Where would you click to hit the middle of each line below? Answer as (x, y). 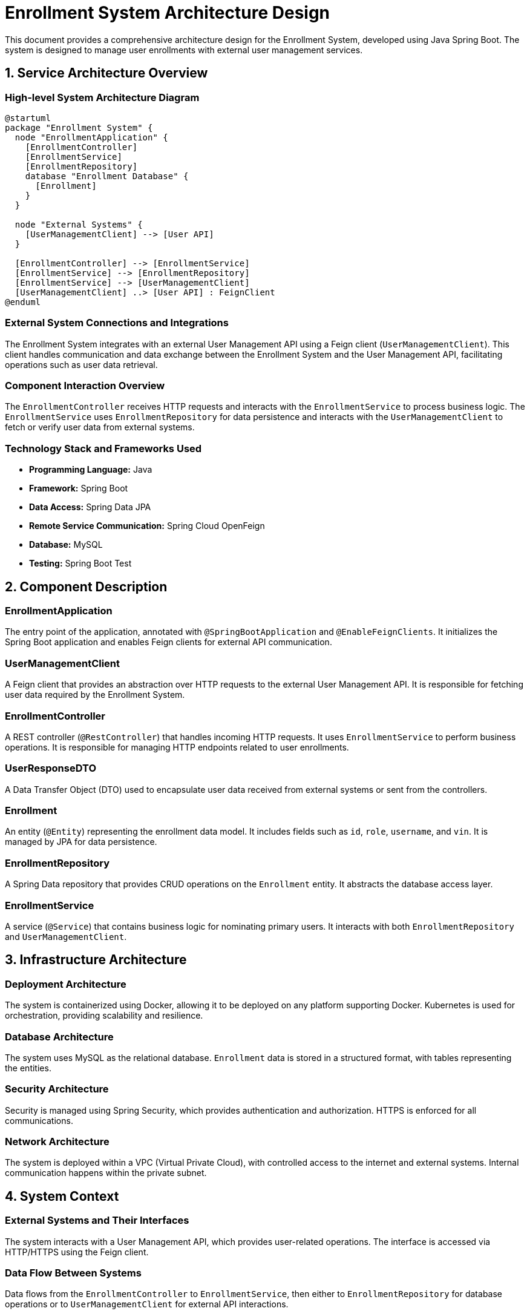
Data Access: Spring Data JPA (90, 507)
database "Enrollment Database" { (107, 176)
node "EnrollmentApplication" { (91, 137)
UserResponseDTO (51, 768)
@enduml (23, 302)
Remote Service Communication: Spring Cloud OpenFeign (147, 526)
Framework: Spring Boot (79, 488)
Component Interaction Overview (85, 386)
